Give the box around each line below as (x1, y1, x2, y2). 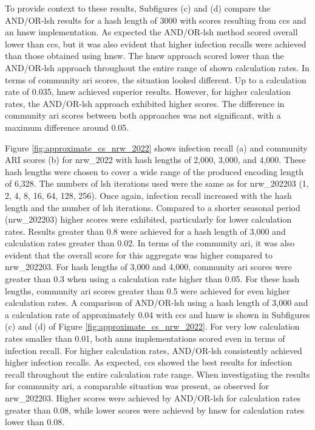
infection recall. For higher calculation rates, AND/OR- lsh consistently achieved (5, 344, 302, 356)
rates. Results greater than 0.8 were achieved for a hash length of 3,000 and (5, 224, 286, 237)
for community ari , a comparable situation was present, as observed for (5, 380, 269, 392)
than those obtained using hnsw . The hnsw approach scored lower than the (5, 49, 284, 62)
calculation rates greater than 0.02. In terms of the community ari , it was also (5, 237, 295, 249)
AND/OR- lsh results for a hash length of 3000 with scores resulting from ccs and (5, 13, 307, 26)
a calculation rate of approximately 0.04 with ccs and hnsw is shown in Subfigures (5, 308, 310, 321)
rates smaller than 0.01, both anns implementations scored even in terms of (5, 332, 285, 345)
